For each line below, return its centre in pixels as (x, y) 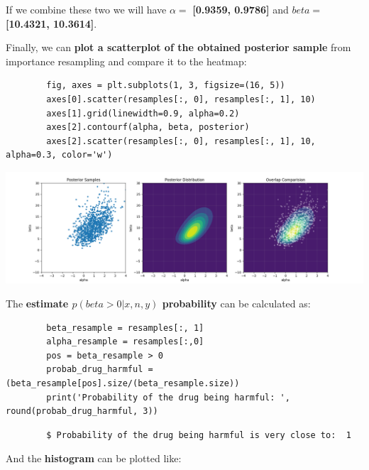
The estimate (37, 304)
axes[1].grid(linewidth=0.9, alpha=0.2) (143, 113)
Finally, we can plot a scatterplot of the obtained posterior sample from (178, 47)
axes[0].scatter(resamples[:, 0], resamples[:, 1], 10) (181, 99)
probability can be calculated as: (236, 304)
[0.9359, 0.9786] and (241, 9)
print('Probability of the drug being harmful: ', (168, 397)
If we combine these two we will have (86, 9)
